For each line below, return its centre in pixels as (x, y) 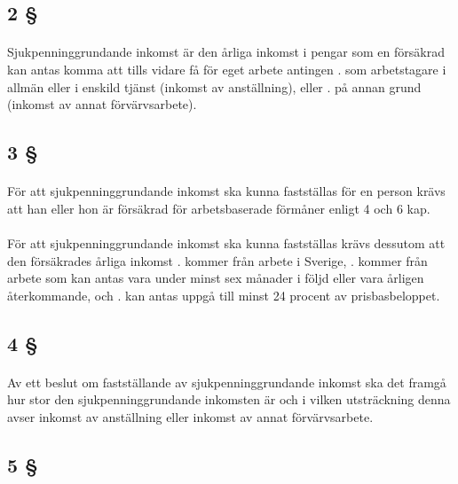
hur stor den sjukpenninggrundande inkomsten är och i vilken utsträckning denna (229, 399)
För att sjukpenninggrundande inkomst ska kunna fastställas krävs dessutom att (226, 242)
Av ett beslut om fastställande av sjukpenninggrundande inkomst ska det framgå (227, 382)
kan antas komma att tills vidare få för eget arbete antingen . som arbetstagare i (227, 69)
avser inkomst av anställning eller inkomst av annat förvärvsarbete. (190, 416)
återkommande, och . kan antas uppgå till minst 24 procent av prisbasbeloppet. (224, 295)
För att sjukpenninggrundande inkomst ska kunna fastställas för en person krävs (226, 191)
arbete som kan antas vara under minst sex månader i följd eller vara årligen (216, 278)
